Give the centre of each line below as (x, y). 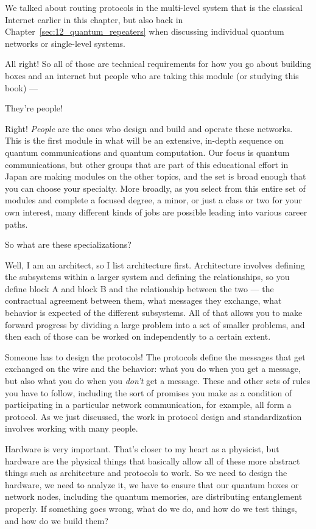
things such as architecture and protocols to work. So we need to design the (146, 473)
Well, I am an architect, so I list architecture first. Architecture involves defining (155, 264)
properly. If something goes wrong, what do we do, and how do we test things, (151, 508)
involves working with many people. (72, 428)
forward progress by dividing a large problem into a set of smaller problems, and (155, 324)
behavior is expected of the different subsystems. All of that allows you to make (154, 313)
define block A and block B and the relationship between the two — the (139, 288)
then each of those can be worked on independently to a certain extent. (138, 336)
